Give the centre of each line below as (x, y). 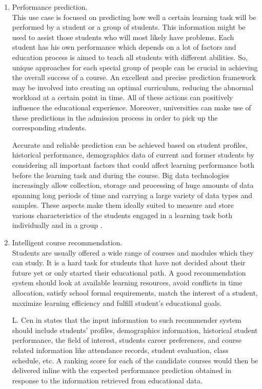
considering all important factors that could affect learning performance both (133, 164)
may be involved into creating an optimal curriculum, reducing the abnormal (133, 87)
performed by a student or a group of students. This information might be (129, 27)
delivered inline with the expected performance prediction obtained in (122, 370)
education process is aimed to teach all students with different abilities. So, (130, 57)
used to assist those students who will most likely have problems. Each (123, 37)
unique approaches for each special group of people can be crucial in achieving (135, 67)
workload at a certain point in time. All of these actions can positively (123, 97)
